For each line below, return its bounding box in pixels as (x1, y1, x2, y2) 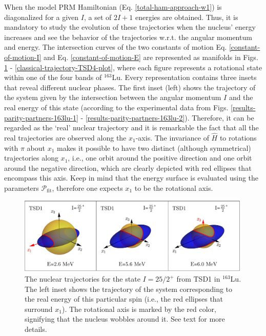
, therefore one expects (52, 182, 123, 193)
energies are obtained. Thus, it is (135, 11, 238, 22)
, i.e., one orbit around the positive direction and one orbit (68, 152, 252, 163)
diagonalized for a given (4, 11, 79, 22)
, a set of (84, 11, 112, 22)
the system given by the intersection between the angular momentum (4, 92, 221, 103)
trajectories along (4, 152, 58, 163)
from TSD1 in (176, 273, 220, 284)
